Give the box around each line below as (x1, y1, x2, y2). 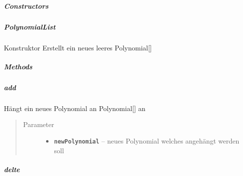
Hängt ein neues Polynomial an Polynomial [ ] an (4, 103, 146, 113)
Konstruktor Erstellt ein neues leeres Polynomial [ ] (4, 42, 152, 52)
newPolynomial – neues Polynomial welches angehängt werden (54, 135, 240, 145)
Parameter (23, 119, 54, 129)
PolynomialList (4, 21, 56, 32)
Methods (4, 61, 32, 71)
